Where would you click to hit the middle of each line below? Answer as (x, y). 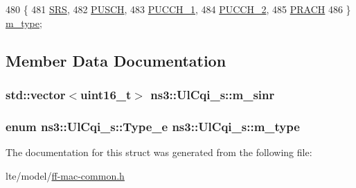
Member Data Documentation (116, 60)
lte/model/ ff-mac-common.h (65, 175)
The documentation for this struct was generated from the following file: (159, 152)
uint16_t (106, 94)
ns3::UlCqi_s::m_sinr (213, 94)
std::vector (36, 94)
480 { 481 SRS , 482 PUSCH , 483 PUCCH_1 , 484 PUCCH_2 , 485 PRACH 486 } (178, 9)
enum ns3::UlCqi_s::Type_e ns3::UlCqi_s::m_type (153, 126)
